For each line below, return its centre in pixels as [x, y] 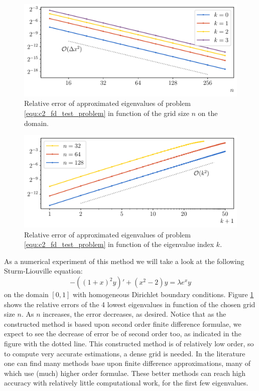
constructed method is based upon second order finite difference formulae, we [123, 323]
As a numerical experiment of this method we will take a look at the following [124, 261]
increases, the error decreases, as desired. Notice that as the [135, 314]
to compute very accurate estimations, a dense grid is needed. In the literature [125, 353]
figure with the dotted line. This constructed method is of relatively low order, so [129, 343]
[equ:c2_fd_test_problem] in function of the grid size [107, 113]
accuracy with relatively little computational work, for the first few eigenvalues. [126, 383]
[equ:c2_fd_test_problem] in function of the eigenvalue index [119, 244]
